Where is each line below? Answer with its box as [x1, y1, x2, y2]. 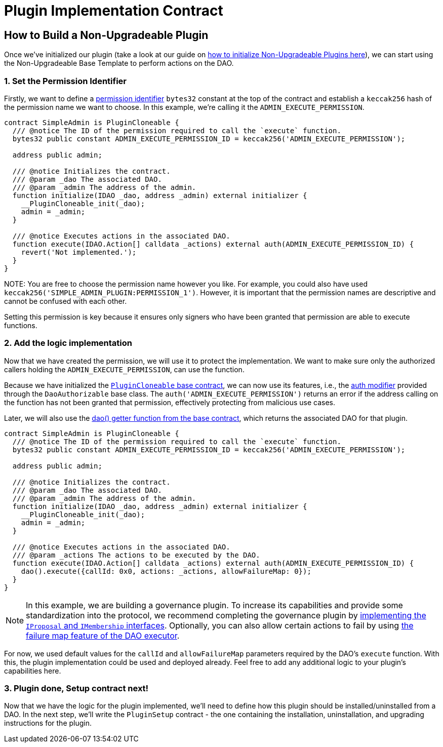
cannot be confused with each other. [4, 296, 127, 305]
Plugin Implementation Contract [4, 2, 223, 19]
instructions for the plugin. [4, 719, 92, 728]
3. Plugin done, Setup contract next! [4, 683, 149, 694]
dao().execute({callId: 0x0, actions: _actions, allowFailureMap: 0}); [21, 567, 311, 575]
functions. [4, 321, 37, 330]
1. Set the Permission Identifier [4, 75, 127, 86]
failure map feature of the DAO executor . [26, 630, 180, 641]
